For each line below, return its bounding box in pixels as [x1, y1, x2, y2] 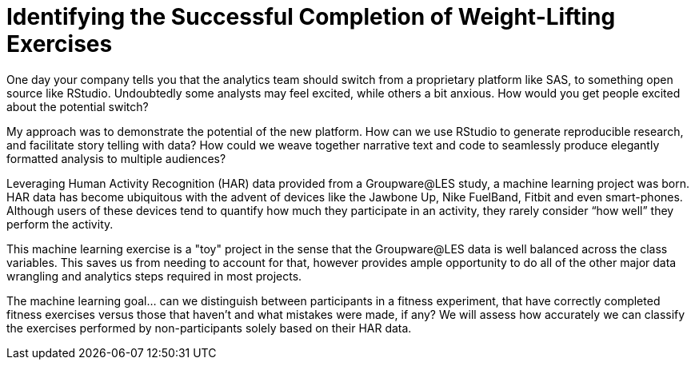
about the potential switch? [6, 99, 149, 113]
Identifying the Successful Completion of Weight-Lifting [6, 3, 616, 30]
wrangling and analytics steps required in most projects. [6, 269, 302, 283]
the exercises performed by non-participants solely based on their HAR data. [6, 320, 412, 335]
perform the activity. [6, 217, 114, 231]
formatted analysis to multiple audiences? [6, 151, 226, 165]
